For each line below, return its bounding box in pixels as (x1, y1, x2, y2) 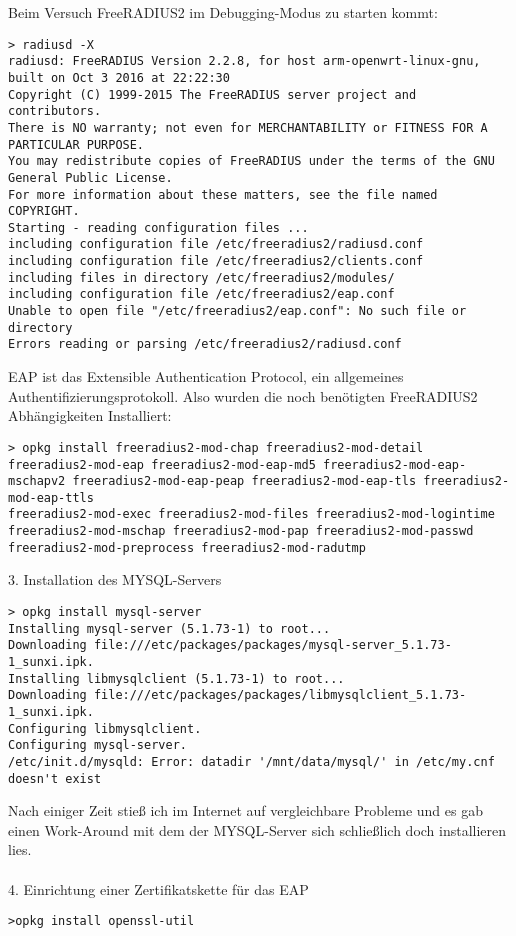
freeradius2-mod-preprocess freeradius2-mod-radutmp (8, 540, 366, 555)
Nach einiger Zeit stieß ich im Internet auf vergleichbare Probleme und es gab (8, 800, 483, 821)
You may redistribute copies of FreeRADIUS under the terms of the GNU (8, 154, 495, 169)
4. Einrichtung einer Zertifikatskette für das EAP (8, 878, 309, 899)
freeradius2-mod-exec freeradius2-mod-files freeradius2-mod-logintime (8, 507, 495, 522)
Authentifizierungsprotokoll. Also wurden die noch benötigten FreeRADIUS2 (8, 385, 478, 406)
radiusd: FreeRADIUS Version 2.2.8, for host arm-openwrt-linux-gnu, (8, 54, 481, 69)
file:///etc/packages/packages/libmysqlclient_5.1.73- (93, 688, 467, 703)
